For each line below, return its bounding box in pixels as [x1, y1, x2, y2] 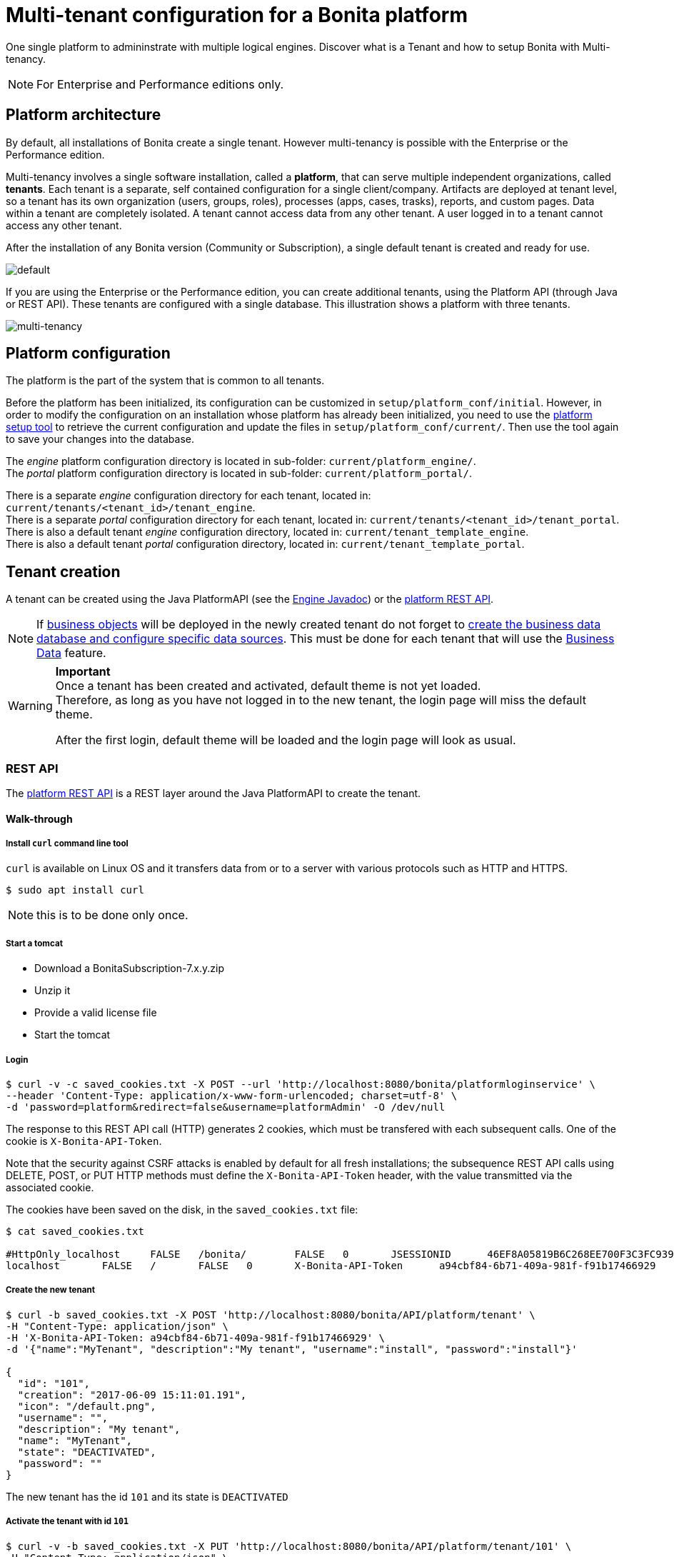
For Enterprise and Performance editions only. [36, 76, 284, 91]
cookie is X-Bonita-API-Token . [6, 1134, 162, 1147]
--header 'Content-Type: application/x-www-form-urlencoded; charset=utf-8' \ [6, 1089, 458, 1101]
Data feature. [36, 646, 106, 661]
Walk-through [6, 812, 73, 825]
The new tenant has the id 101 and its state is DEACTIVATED [6, 1490, 288, 1503]
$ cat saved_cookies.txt [6, 1225, 144, 1237]
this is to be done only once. [36, 908, 188, 923]
